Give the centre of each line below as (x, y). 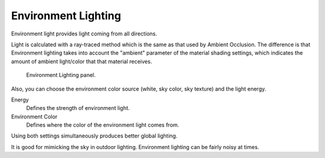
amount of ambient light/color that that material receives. (82, 61)
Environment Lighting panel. (61, 75)
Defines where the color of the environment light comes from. (103, 125)
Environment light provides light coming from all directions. (84, 34)
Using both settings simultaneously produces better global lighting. (94, 136)
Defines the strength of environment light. (78, 108)
